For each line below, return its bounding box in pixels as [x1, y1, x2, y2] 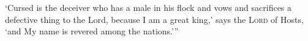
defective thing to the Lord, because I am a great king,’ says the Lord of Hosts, [5, 13, 304, 25]
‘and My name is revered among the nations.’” [5, 25, 179, 37]
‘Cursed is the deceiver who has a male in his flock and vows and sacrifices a [5, 1, 292, 13]
